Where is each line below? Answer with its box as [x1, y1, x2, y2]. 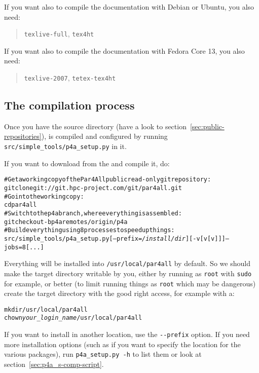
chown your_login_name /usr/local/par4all [4, 314, 142, 322]
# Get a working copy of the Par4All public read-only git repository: [4, 176, 211, 183]
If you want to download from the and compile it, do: [4, 158, 170, 168]
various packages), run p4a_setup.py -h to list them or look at [4, 349, 202, 359]
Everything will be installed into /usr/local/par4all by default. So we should [4, 258, 250, 269]
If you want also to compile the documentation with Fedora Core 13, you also [4, 45, 245, 56]
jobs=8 [4, 243, 26, 251]
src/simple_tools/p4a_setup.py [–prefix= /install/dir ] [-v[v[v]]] [4, 235, 226, 242]
